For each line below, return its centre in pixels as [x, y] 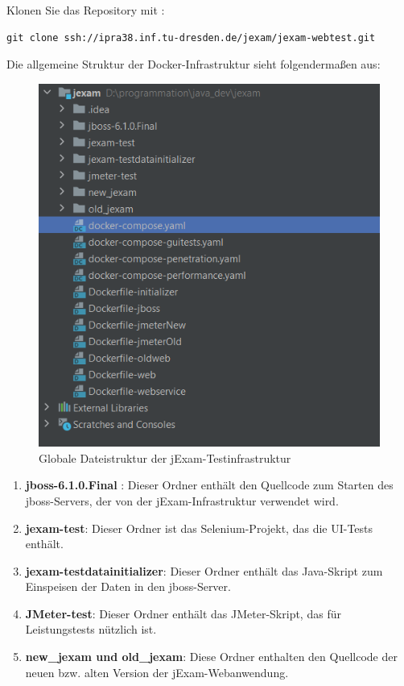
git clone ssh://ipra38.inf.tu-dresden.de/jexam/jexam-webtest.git [191, 37]
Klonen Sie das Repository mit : [86, 10]
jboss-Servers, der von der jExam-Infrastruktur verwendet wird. [182, 500]
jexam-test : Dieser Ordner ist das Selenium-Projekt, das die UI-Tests [199, 528]
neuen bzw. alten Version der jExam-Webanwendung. [157, 672]
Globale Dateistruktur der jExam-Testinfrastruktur [165, 457]
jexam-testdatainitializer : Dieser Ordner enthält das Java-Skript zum [204, 570]
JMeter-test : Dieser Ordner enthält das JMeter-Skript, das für [183, 613]
